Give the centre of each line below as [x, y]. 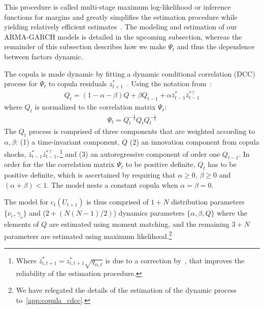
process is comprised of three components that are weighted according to [142, 131]
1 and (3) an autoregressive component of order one [140, 153]
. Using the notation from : [169, 83]
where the [232, 213]
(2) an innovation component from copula [194, 142]
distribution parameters [208, 202]
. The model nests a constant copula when [112, 184]
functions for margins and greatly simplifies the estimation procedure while [121, 16]
